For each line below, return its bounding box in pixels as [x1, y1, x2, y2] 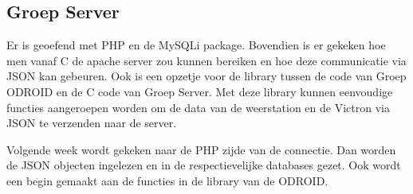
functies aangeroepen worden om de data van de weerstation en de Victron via [6, 99, 390, 115]
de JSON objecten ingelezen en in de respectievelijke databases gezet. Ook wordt [6, 157, 401, 173]
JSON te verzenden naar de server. [6, 114, 177, 131]
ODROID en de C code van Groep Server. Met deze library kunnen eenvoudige [6, 83, 393, 99]
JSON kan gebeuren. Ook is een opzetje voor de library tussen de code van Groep [6, 68, 407, 84]
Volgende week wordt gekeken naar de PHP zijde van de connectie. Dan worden [6, 141, 396, 157]
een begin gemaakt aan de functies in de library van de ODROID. [6, 172, 328, 188]
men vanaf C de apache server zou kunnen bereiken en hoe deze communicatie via [6, 52, 407, 68]
